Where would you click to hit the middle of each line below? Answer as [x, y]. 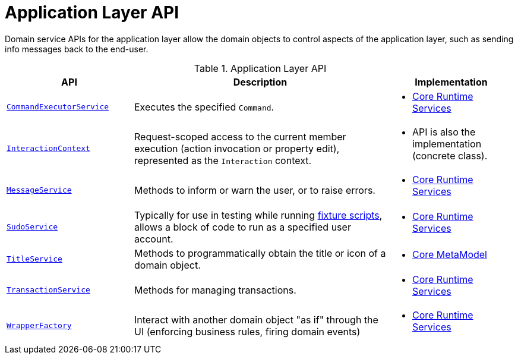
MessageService [39, 190]
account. [154, 239]
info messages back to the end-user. [77, 49]
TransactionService [48, 290]
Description [260, 82]
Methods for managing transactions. [215, 290]
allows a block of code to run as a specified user [243, 227]
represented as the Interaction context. [223, 160]
